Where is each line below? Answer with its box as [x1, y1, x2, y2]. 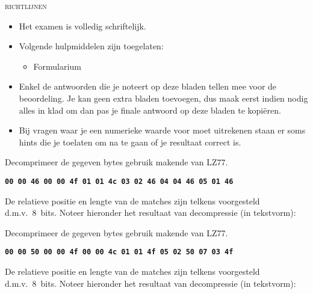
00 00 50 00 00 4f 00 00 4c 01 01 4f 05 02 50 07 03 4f [5, 248, 234, 257]
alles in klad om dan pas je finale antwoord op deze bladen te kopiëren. [19, 103, 281, 116]
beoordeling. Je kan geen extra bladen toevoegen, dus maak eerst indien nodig [19, 91, 308, 104]
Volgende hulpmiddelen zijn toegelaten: [19, 40, 164, 52]
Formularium [33, 60, 81, 72]
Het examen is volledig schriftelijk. [19, 19, 146, 32]
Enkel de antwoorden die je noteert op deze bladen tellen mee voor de [19, 80, 277, 93]
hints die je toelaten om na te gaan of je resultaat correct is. [19, 135, 241, 148]
